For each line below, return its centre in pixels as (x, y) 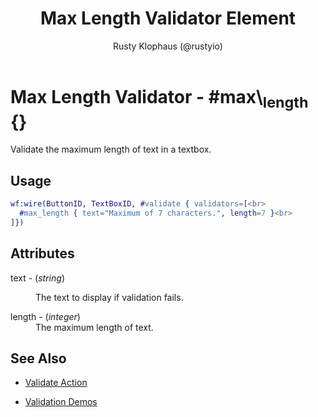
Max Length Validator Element (168, 18)
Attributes (42, 253)
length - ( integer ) (45, 316)
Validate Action (56, 383)
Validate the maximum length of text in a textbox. (111, 149)
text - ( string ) (37, 278)
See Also (38, 358)
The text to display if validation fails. (109, 297)
